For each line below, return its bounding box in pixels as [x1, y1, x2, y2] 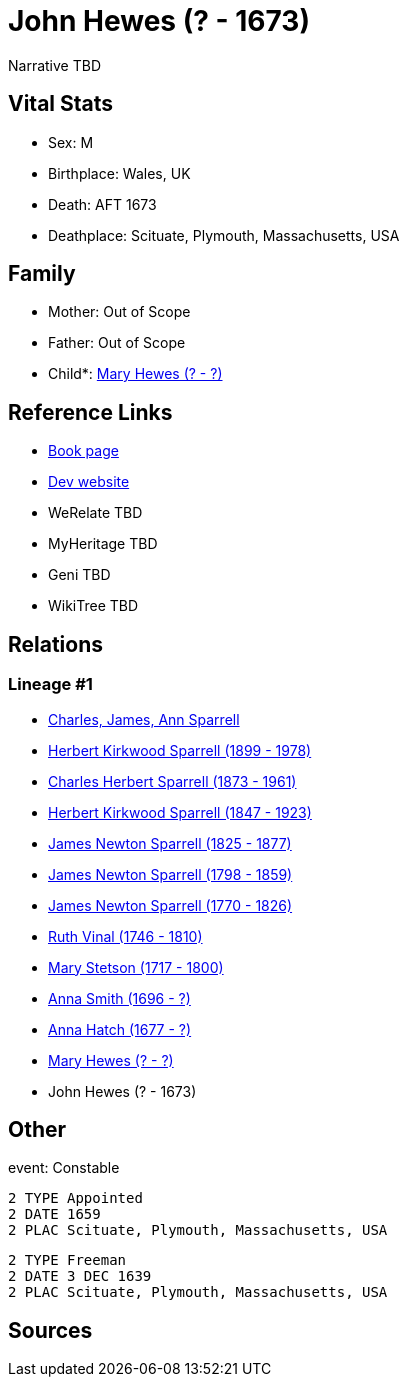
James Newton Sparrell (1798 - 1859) [48, 865, 293, 883]
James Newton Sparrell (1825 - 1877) [48, 834, 292, 852]
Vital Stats [8, 91, 114, 117]
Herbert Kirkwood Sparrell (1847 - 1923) [48, 803, 312, 821]
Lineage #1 [8, 674, 93, 695]
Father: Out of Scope [48, 334, 186, 352]
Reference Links [8, 399, 173, 425]
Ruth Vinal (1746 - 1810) [48, 927, 203, 945]
